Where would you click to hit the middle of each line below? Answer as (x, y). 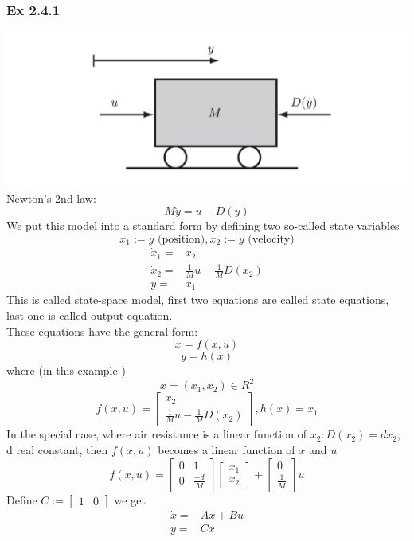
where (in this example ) (66, 370)
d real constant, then (57, 449)
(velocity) (271, 239)
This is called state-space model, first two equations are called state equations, (198, 300)
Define (22, 499)
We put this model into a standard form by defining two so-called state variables (203, 226)
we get (130, 499)
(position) (182, 239)
